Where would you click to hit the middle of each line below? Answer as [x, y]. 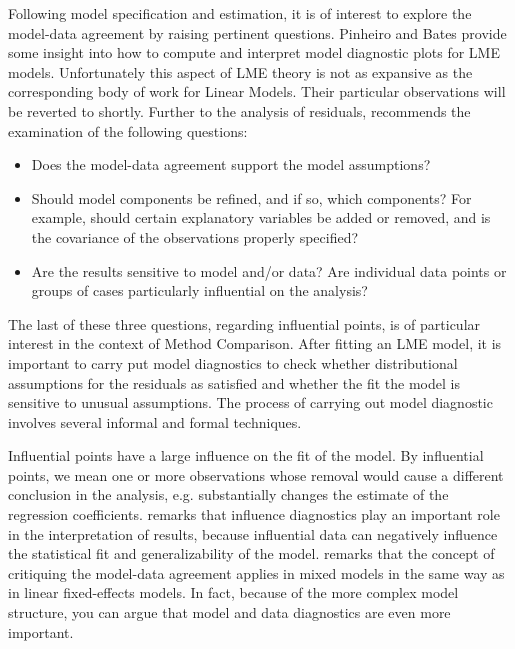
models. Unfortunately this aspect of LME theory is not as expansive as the [240, 71]
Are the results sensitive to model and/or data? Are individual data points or [269, 270]
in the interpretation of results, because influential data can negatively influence [253, 533]
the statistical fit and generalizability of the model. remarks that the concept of [251, 553]
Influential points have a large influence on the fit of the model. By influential [246, 455]
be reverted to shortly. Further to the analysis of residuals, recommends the [239, 110]
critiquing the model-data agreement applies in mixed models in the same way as [256, 572]
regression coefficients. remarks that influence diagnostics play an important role [254, 514]
